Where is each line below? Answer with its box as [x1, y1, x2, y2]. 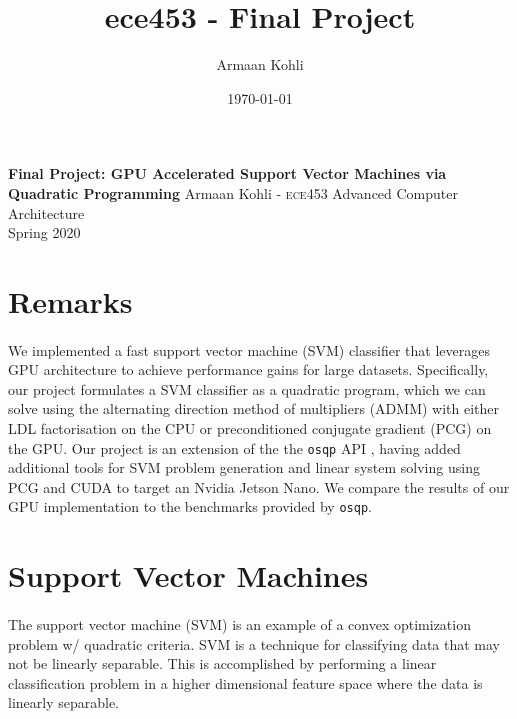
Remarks [8, 280, 133, 321]
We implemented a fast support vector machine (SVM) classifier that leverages [8, 339, 490, 360]
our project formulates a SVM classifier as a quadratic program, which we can [8, 378, 486, 399]
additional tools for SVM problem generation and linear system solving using [8, 457, 480, 478]
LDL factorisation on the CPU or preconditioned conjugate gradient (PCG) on [8, 418, 492, 439]
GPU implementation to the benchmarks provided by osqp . [8, 496, 372, 517]
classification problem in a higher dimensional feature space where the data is [8, 672, 483, 693]
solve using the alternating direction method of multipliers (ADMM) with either [8, 398, 500, 419]
